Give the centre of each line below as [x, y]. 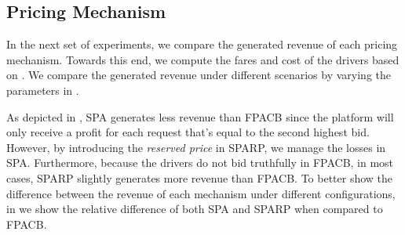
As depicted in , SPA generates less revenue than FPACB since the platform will [200, 116]
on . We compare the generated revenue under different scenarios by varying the [199, 75]
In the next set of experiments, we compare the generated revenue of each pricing [202, 44]
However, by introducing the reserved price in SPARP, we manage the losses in [196, 147]
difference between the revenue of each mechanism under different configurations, [201, 193]
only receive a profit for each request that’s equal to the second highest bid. [188, 132]
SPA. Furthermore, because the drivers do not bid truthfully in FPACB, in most [200, 163]
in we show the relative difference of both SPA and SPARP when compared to [195, 209]
